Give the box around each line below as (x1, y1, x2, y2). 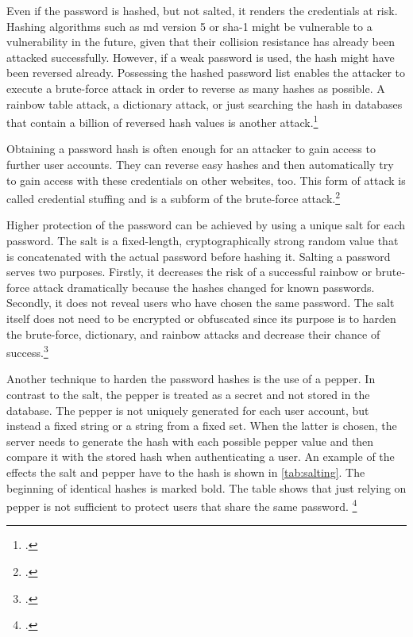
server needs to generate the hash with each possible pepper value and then (6, 432, 374, 449)
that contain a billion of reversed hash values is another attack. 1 (6, 112, 318, 130)
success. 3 (6, 342, 48, 360)
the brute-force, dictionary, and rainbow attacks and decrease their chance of (6, 325, 380, 342)
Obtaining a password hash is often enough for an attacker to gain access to (6, 140, 376, 157)
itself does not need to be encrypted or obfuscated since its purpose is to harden (6, 310, 396, 326)
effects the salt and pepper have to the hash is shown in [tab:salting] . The (6, 464, 365, 480)
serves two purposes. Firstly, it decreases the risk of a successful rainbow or (6, 263, 372, 280)
